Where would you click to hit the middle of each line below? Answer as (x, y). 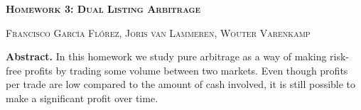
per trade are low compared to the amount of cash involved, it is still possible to (181, 84)
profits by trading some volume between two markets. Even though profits (186, 70)
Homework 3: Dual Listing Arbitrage (103, 9)
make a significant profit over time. (82, 98)
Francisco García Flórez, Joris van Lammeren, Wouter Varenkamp (158, 32)
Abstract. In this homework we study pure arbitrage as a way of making (166, 56)
